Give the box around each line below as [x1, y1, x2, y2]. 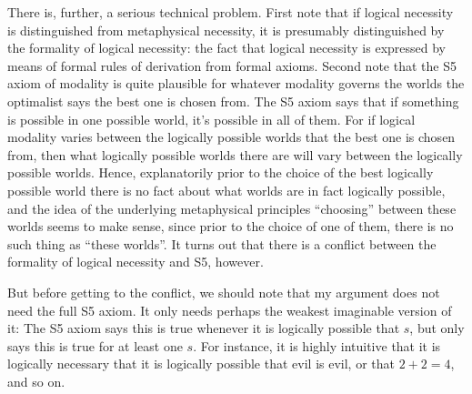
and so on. [7, 371, 65, 390]
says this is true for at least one [7, 336, 183, 355]
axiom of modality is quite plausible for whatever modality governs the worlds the [7, 74, 465, 93]
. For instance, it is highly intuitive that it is [193, 336, 441, 355]
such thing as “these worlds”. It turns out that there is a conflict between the [7, 234, 437, 253]
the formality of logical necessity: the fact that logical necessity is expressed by [7, 38, 447, 57]
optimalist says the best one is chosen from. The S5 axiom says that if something [7, 91, 459, 110]
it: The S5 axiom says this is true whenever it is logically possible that [7, 318, 400, 338]
